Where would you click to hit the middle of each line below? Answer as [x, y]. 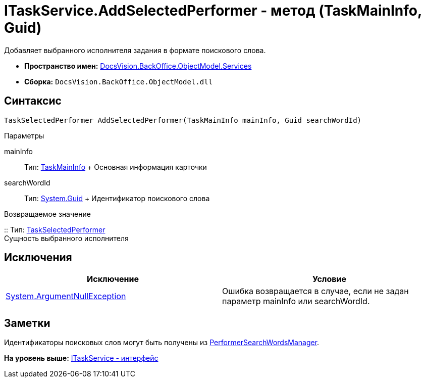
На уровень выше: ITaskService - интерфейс [81, 358]
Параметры [24, 135]
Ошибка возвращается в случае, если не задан [315, 291]
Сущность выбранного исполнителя [66, 238]
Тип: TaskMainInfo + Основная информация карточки [116, 167]
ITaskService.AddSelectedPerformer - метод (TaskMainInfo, [213, 11]
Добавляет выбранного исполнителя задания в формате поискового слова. [135, 50]
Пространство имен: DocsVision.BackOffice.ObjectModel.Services [138, 66]
